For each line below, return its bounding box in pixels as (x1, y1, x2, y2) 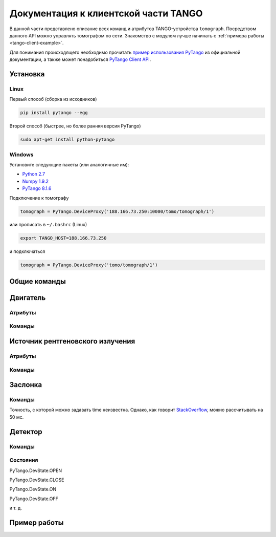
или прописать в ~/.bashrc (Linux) (9, 222, 87, 228)
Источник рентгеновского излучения (9, 337, 135, 346)
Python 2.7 (22, 171, 45, 177)
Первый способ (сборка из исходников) (9, 96, 97, 102)
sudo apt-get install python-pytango (20, 137, 115, 143)
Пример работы (9, 518, 64, 527)
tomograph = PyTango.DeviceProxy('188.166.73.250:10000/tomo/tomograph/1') (20, 208, 215, 214)
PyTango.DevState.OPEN (9, 467, 62, 474)
